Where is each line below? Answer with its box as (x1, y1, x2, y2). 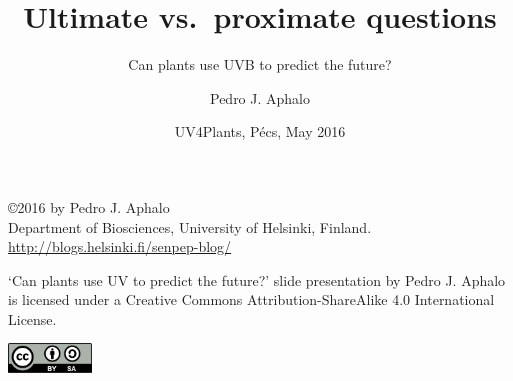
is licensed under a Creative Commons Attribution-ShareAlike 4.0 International (8, 289, 495, 310)
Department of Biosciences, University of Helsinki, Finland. (8, 216, 372, 237)
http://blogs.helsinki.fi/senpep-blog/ (8, 236, 232, 257)
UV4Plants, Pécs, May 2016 (174, 121, 346, 142)
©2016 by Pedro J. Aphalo (8, 196, 170, 217)
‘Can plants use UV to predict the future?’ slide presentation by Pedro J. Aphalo (8, 269, 506, 290)
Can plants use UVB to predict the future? (128, 54, 392, 75)
